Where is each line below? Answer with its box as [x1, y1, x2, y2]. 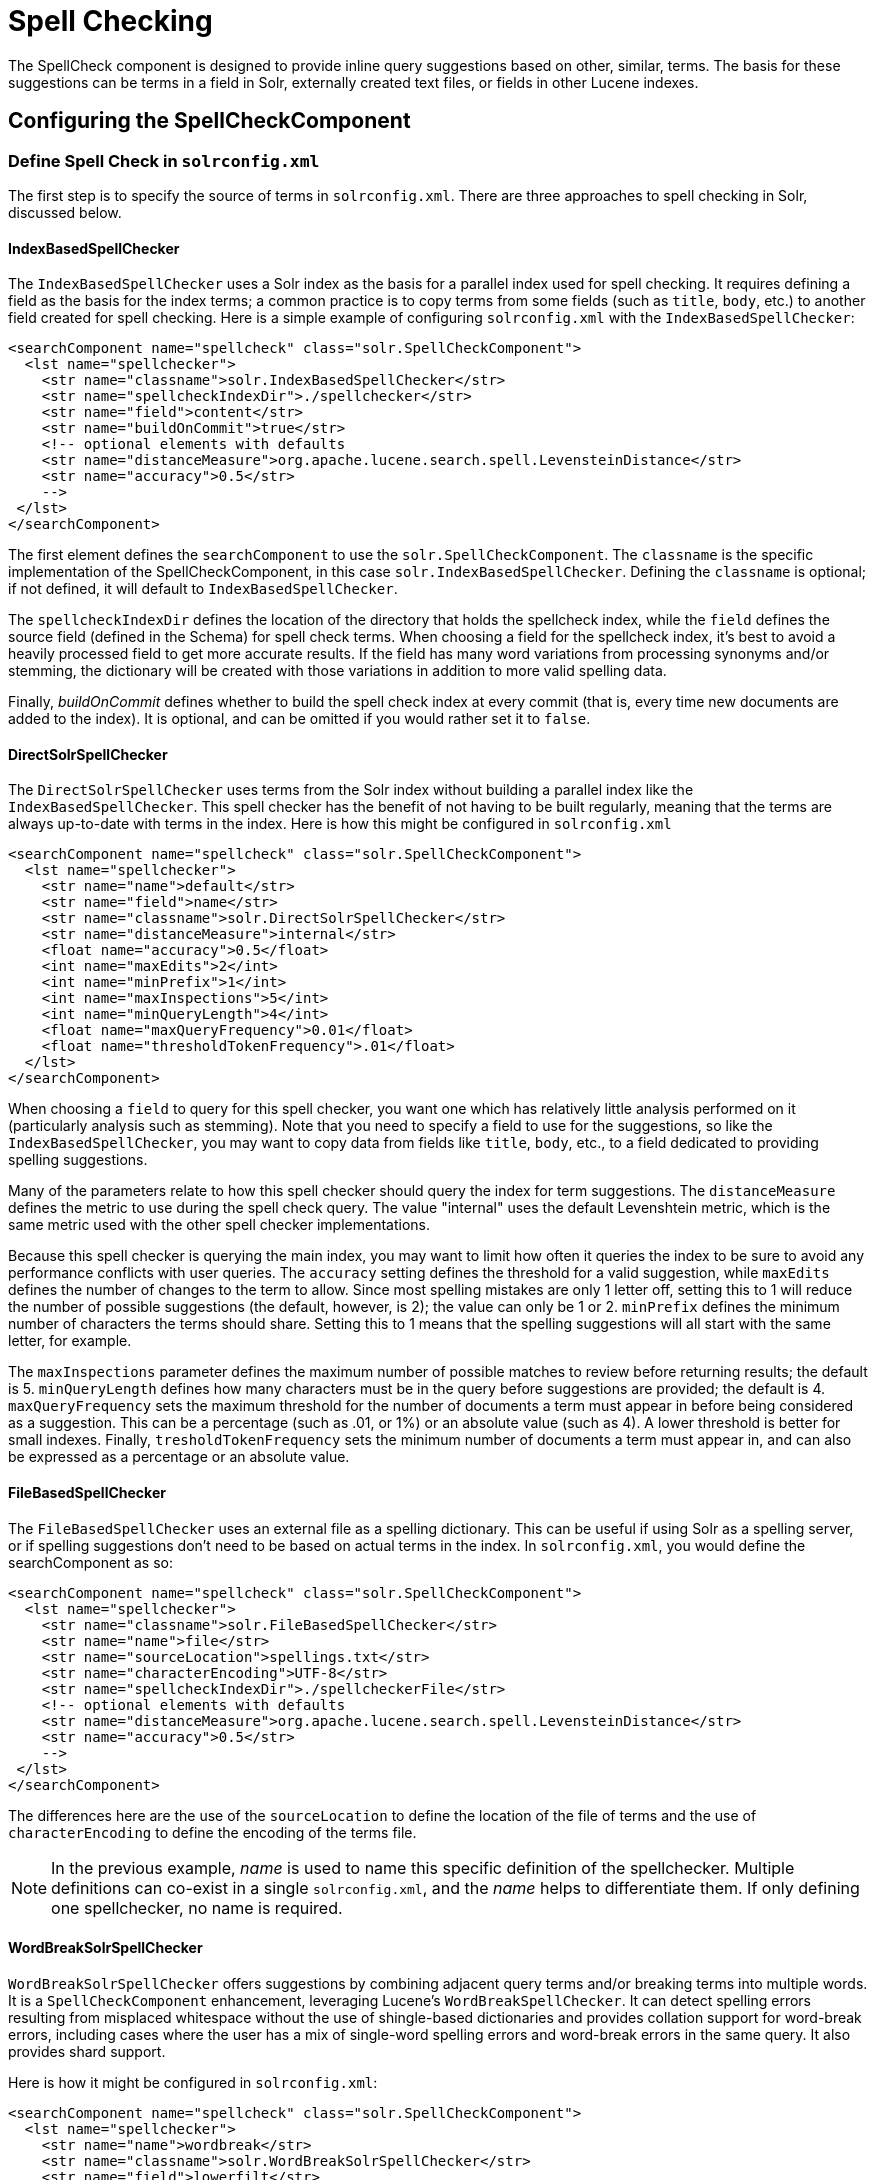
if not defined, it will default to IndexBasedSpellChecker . [8, 580, 398, 598]
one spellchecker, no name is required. [51, 1897, 343, 1918]
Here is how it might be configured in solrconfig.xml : [8, 2073, 378, 2091]
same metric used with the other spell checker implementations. [8, 1216, 430, 1234]
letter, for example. [8, 1332, 132, 1350]
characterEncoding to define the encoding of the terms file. [8, 1823, 417, 1841]
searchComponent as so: [8, 1553, 173, 1571]
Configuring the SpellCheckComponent [8, 108, 411, 134]
